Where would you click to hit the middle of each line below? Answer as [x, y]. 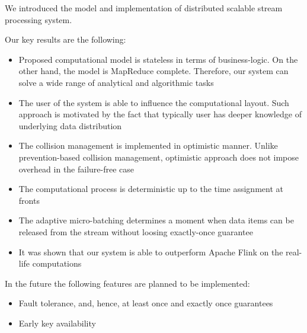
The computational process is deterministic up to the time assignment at [151, 189]
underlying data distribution [70, 125]
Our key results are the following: [65, 39]
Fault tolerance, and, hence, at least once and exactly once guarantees [146, 303]
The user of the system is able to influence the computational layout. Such [154, 102]
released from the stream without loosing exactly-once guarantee [136, 231]
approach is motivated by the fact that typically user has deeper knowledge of [160, 114]
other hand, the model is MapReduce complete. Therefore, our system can [153, 71]
